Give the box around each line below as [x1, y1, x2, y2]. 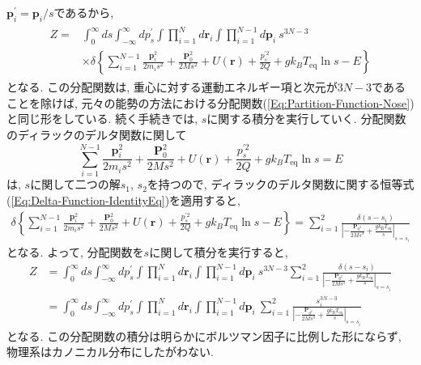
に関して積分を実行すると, [149, 244, 288, 261]
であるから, [53, 4, 114, 20]
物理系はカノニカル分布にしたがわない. [6, 343, 214, 360]
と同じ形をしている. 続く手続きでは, [6, 110, 198, 127]
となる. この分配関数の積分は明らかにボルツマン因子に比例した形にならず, [6, 327, 402, 344]
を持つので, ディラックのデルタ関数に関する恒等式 [147, 176, 415, 193]
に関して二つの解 [30, 176, 121, 193]
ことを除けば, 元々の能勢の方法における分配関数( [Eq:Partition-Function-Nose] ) [6, 94, 415, 111]
